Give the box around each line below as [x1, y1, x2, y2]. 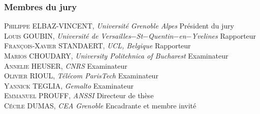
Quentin [148, 30, 174, 41]
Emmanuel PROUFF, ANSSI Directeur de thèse [4, 90, 154, 101]
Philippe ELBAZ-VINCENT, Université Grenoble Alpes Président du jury [4, 20, 234, 31]
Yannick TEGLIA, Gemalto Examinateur [4, 80, 134, 91]
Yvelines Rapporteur [191, 30, 256, 41]
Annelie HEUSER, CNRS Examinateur [4, 60, 127, 71]
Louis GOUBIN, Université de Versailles [4, 30, 131, 41]
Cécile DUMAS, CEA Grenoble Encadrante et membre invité [4, 100, 197, 110]
